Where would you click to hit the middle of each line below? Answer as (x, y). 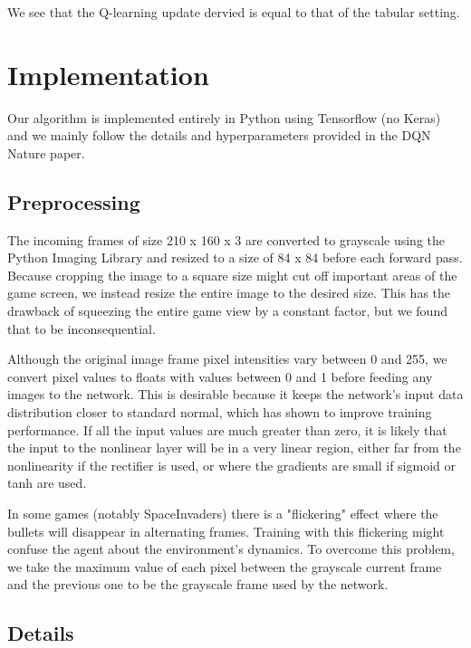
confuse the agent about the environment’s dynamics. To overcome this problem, (231, 549)
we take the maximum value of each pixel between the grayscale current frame (225, 566)
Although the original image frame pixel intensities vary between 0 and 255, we (227, 359)
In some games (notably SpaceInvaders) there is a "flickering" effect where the (223, 514)
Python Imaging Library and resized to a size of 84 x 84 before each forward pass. (235, 257)
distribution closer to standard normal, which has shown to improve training (220, 412)
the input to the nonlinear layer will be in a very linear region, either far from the (234, 448)
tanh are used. (47, 483)
